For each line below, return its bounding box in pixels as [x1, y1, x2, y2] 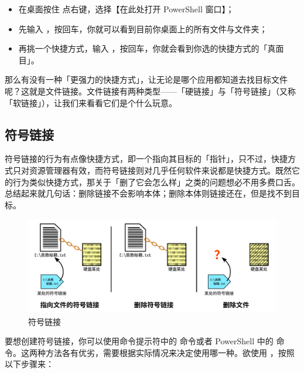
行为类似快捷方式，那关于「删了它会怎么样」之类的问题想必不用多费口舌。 [12, 175, 300, 188]
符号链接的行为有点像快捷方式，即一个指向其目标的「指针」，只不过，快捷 [5, 152, 288, 165]
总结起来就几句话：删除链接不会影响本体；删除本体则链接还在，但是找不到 [5, 187, 292, 199]
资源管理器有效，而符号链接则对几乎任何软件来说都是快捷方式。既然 [29, 164, 292, 176]
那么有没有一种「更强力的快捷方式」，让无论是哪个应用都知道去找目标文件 [5, 73, 288, 86]
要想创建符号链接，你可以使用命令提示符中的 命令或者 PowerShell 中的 [5, 335, 274, 347]
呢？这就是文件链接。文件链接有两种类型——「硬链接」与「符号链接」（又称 [5, 84, 296, 97]
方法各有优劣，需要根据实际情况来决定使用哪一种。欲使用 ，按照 [45, 346, 295, 358]
